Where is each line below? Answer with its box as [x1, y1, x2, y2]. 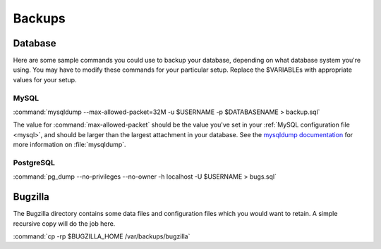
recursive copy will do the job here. [13, 219, 116, 228]
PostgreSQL [13, 158, 56, 167]
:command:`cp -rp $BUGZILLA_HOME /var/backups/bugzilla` [13, 232, 190, 241]
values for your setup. [13, 75, 77, 84]
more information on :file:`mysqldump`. [13, 141, 126, 149]
